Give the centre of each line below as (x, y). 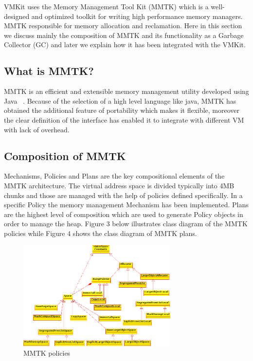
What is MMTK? (49, 71)
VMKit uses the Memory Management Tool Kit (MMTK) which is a (106, 6)
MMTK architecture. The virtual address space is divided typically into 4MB (119, 185)
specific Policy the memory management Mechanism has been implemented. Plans (126, 205)
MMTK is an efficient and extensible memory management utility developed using (126, 91)
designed (17, 16)
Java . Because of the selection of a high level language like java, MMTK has (120, 100)
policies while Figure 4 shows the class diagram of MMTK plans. (100, 233)
